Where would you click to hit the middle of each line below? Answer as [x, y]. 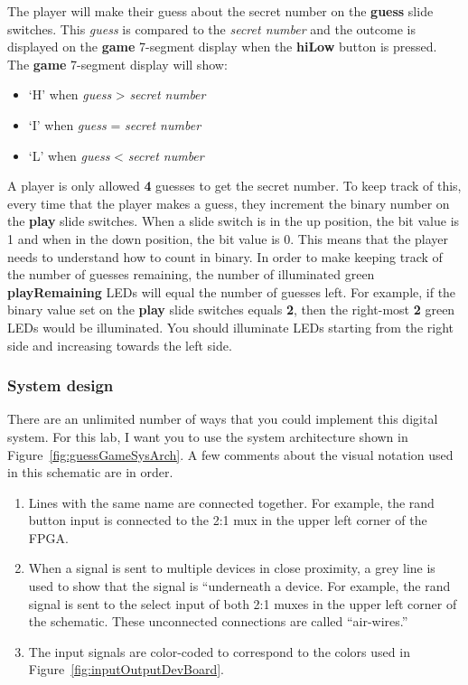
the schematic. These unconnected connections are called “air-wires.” [218, 621]
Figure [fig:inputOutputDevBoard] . [126, 669]
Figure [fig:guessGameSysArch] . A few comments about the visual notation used [230, 454]
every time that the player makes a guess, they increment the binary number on [229, 203]
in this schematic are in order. [90, 472]
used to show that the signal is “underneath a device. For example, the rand [239, 586]
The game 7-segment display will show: [117, 64]
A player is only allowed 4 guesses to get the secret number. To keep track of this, [234, 186]
